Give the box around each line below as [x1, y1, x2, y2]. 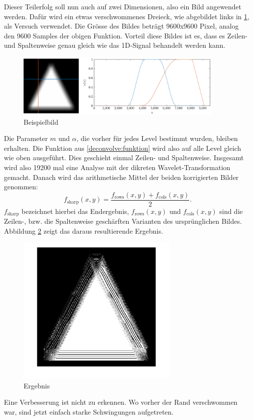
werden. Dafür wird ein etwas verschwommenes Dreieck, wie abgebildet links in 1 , [4, 11, 250, 21]
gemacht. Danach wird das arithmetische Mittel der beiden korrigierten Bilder [4, 172, 239, 182]
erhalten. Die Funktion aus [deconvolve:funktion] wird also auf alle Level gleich [4, 142, 241, 153]
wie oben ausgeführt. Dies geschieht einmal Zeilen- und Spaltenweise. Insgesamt [4, 152, 244, 163]
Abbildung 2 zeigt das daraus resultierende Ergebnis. [4, 225, 163, 236]
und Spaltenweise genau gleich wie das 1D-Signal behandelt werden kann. [4, 40, 225, 50]
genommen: [4, 181, 38, 192]
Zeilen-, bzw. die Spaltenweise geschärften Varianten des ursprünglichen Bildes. [4, 216, 242, 226]
